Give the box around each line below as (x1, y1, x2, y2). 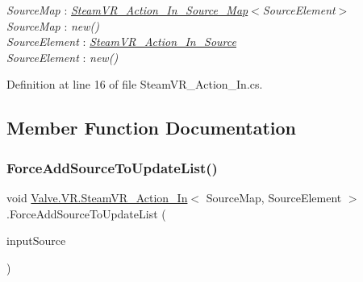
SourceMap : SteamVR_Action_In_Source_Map (6, 2, 248, 18)
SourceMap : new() (6, 17, 100, 34)
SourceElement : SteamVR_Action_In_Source (6, 33, 236, 50)
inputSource (6, 232, 66, 249)
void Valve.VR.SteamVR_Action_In (6, 189, 188, 205)
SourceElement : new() (6, 48, 119, 65)
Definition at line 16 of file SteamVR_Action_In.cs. (6, 76, 263, 93)
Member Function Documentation (6, 115, 297, 140)
